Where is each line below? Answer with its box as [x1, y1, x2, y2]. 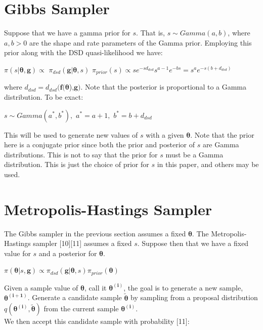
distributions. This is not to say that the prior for [4, 149, 158, 159]
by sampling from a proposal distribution [130, 292, 258, 303]
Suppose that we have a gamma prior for [4, 27, 130, 38]
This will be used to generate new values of [4, 129, 138, 140]
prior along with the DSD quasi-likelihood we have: [4, 47, 163, 58]
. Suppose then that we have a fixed [137, 238, 249, 249]
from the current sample [43, 303, 119, 314]
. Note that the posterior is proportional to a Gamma [80, 81, 247, 92]
